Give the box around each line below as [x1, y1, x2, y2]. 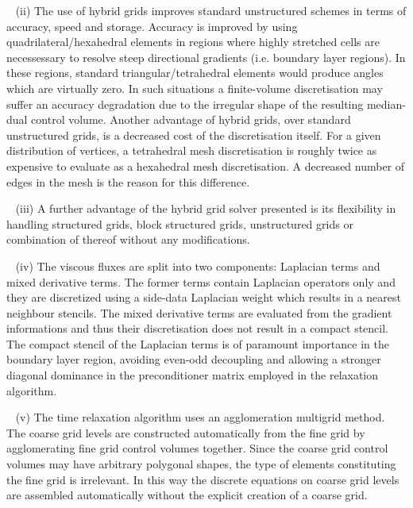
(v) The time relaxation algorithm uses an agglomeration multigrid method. [15, 409, 385, 425]
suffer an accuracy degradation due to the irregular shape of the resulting [6, 95, 364, 112]
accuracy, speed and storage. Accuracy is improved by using [6, 17, 298, 34]
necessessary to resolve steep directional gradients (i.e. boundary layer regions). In [6, 48, 406, 65]
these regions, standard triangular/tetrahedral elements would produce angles [6, 64, 384, 81]
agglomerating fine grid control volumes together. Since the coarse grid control [6, 440, 388, 456]
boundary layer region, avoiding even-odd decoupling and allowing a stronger [6, 351, 381, 368]
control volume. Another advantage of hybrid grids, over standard [31, 111, 351, 128]
